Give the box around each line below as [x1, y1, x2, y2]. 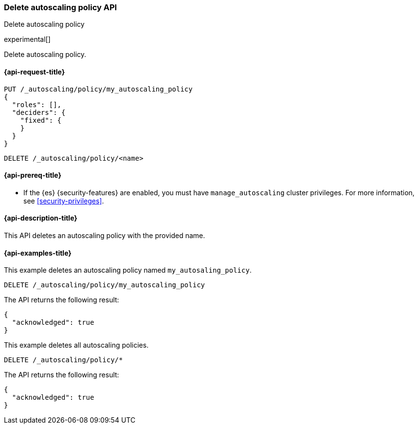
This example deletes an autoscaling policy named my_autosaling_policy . [4, 266, 252, 275]
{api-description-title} [4, 214, 77, 223]
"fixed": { [20, 116, 62, 124]
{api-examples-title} [4, 248, 72, 257]
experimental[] [4, 35, 51, 44]
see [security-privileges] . [23, 196, 104, 205]
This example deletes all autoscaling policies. [4, 341, 149, 350]
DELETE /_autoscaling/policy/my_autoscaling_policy [4, 281, 205, 289]
